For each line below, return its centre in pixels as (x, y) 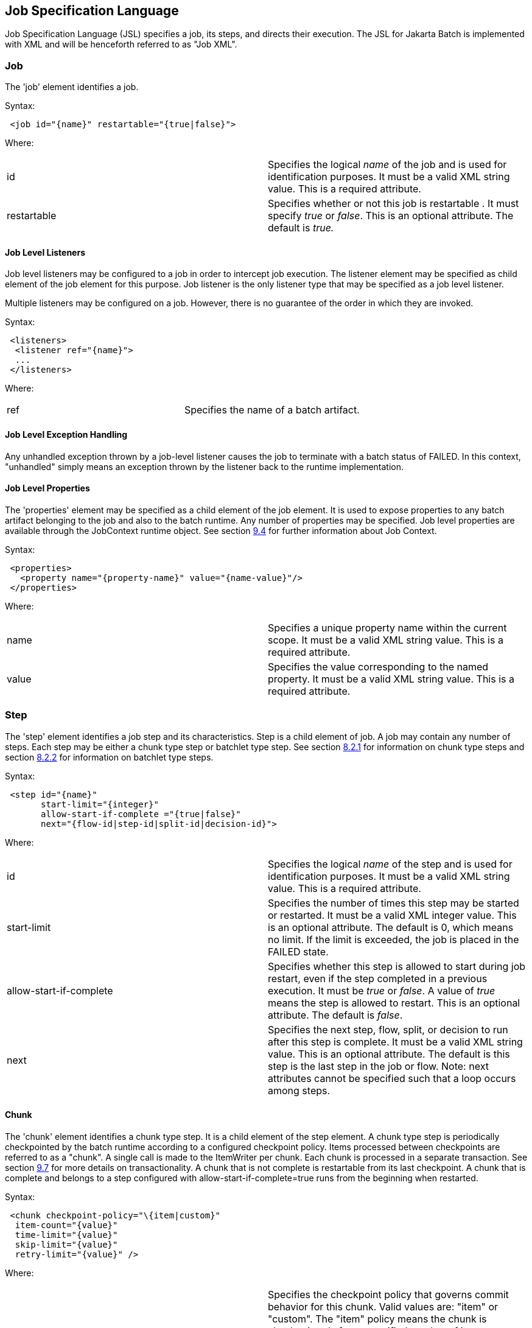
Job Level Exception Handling (66, 434)
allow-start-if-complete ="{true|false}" (141, 814)
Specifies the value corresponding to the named (378, 666)
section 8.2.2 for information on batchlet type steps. (109, 757)
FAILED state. (298, 951)
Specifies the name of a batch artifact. (272, 410)
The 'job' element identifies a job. (72, 87)
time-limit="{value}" (66, 1235)
